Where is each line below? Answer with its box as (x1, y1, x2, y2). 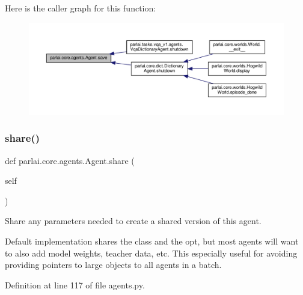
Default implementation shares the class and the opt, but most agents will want (5, 234, 299, 247)
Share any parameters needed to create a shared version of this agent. (5, 214, 262, 227)
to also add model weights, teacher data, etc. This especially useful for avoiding (5, 246, 298, 259)
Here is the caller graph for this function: (5, 2, 156, 14)
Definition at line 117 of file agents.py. (5, 278, 145, 291)
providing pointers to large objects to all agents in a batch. (5, 258, 222, 271)
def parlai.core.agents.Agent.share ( (5, 154, 135, 166)
